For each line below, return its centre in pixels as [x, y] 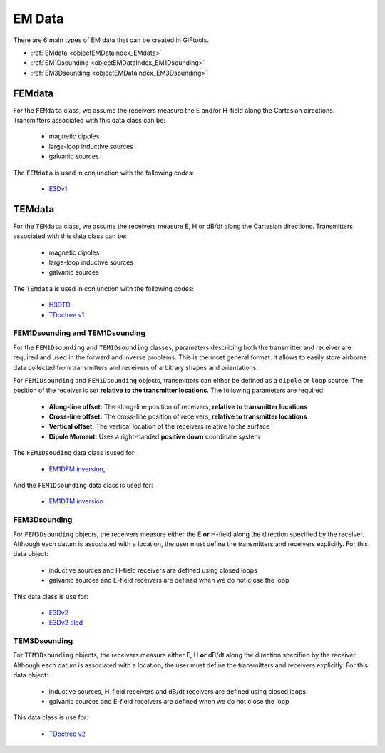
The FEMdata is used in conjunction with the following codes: [104, 173]
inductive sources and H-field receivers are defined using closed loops [153, 570]
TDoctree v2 [67, 734]
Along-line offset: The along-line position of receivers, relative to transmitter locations [178, 406]
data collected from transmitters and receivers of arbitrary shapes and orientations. [135, 367]
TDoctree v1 [67, 314]
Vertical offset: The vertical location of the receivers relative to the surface [159, 426]
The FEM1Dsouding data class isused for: [75, 453]
